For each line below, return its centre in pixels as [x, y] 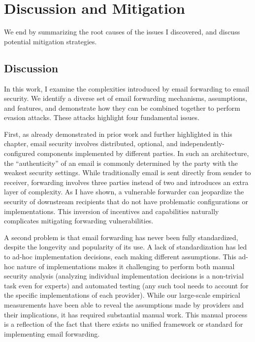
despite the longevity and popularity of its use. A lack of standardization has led [126, 247]
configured [20, 153]
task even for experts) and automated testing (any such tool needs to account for [126, 285]
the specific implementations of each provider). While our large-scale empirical [122, 295]
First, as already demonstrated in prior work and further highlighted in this [118, 134]
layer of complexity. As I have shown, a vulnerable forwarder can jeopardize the [124, 192]
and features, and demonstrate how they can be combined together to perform [122, 108]
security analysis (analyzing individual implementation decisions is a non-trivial [124, 276]
